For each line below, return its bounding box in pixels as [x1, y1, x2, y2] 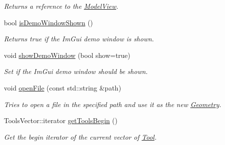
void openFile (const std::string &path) [4, 82, 122, 92]
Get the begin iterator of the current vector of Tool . [4, 131, 157, 142]
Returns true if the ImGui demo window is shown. [4, 34, 154, 44]
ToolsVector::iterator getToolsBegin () [4, 115, 118, 126]
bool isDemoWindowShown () [4, 17, 93, 27]
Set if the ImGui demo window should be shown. [4, 66, 148, 76]
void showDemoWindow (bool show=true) [4, 50, 131, 60]
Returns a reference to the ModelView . [4, 1, 119, 11]
